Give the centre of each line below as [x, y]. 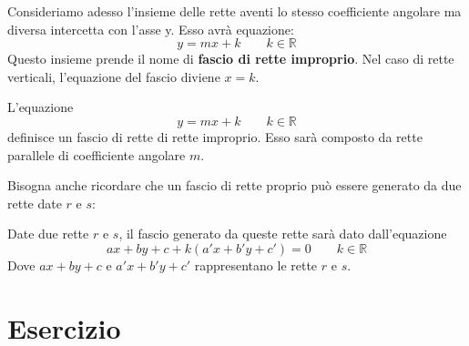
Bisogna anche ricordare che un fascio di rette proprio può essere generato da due [234, 185]
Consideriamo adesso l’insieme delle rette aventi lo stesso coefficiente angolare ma [234, 11]
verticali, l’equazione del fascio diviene [114, 76]
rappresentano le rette [256, 265]
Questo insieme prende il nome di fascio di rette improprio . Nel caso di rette [231, 59]
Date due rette [48, 234]
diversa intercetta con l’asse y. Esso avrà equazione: [151, 29]
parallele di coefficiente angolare [97, 154]
